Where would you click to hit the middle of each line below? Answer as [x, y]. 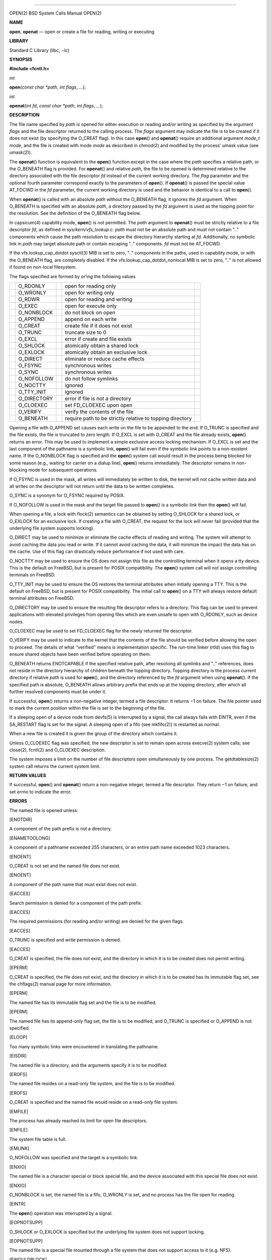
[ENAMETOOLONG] [30, 838]
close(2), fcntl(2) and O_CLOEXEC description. [57, 750]
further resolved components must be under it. [58, 692]
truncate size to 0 [86, 332]
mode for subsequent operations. [63, 470]
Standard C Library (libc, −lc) [40, 50]
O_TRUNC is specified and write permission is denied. [65, 940]
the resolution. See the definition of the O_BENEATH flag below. [75, 213]
